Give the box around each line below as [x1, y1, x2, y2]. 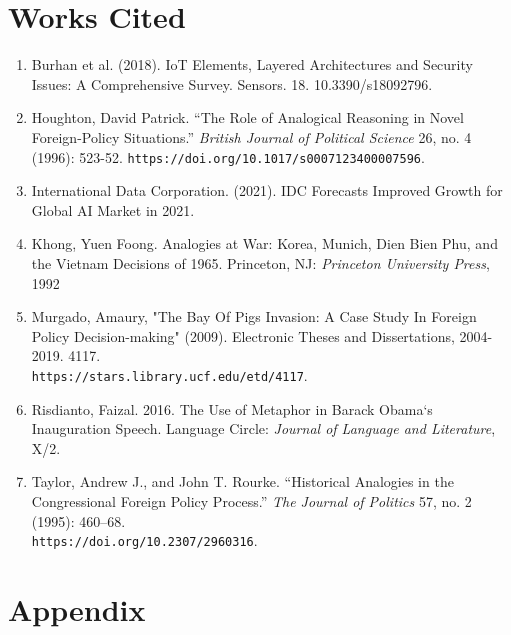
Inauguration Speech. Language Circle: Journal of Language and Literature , [31, 418, 496, 439]
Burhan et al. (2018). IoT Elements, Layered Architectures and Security [31, 54, 473, 75]
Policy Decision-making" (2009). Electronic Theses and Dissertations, [31, 325, 455, 346]
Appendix [8, 588, 146, 629]
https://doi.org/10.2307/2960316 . [31, 530, 258, 551]
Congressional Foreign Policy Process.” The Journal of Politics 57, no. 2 [31, 490, 472, 511]
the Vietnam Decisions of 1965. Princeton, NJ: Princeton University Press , [31, 252, 490, 273]
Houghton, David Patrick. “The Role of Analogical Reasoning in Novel [31, 107, 464, 128]
